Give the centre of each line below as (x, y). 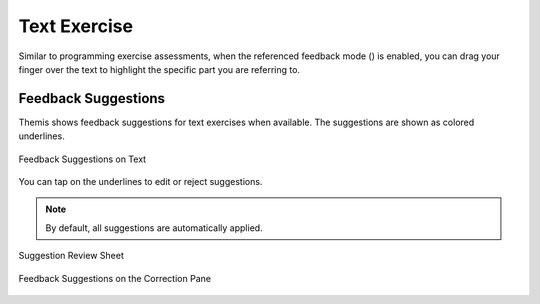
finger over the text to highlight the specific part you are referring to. (159, 69)
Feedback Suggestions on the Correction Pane (115, 278)
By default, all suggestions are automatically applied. (154, 227)
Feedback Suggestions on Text (82, 159)
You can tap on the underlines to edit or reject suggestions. (140, 182)
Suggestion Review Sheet (71, 256)
